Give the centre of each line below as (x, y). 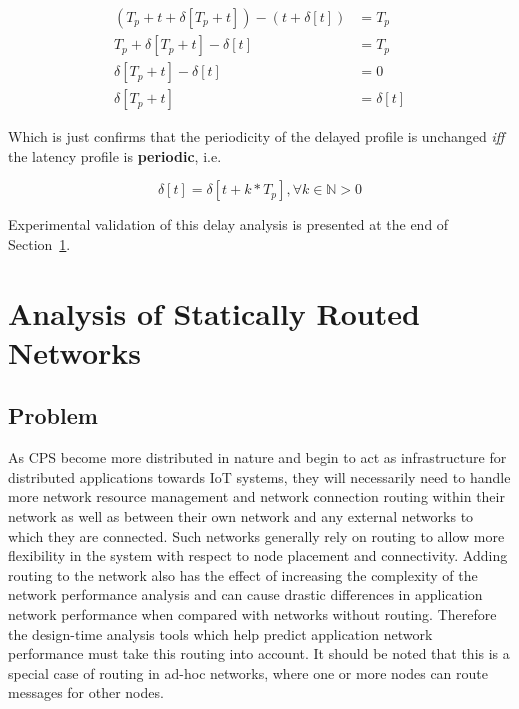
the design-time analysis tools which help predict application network (220, 633)
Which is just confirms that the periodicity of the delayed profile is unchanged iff (256, 136)
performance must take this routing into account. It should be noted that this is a (259, 653)
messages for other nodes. (86, 692)
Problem (53, 415)
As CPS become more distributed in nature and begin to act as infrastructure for (257, 457)
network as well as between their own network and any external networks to (241, 516)
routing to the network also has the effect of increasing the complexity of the (243, 574)
